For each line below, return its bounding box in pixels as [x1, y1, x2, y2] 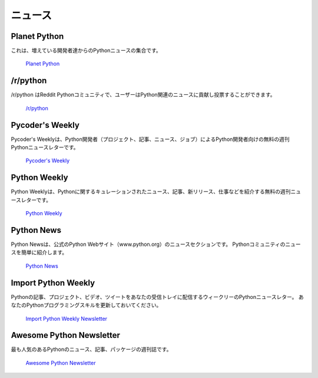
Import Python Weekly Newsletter [25, 315, 108, 322]
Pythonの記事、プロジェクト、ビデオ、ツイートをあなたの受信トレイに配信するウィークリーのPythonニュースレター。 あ [11, 293, 304, 300]
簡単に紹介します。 [21, 249, 68, 256]
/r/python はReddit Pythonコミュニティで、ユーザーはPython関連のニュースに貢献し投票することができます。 [11, 91, 276, 98]
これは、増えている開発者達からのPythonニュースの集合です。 [11, 47, 161, 54]
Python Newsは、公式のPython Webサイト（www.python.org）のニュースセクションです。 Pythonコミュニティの [11, 241, 286, 248]
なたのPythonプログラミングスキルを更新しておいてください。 [11, 301, 162, 309]
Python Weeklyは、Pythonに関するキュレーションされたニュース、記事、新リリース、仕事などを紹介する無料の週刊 [11, 188, 291, 195]
